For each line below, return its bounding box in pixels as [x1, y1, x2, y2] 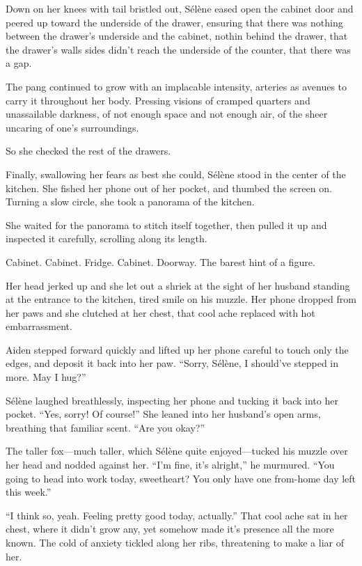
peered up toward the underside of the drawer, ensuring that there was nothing [6, 15, 343, 29]
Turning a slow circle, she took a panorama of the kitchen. [6, 194, 255, 209]
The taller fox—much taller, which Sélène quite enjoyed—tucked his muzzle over [6, 443, 348, 458]
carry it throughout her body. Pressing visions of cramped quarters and [6, 93, 310, 107]
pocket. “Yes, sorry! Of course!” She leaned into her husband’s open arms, [6, 407, 321, 421]
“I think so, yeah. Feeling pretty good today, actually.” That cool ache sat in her [6, 508, 348, 522]
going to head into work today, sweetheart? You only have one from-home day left [6, 471, 356, 485]
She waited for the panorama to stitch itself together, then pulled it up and [6, 217, 327, 232]
